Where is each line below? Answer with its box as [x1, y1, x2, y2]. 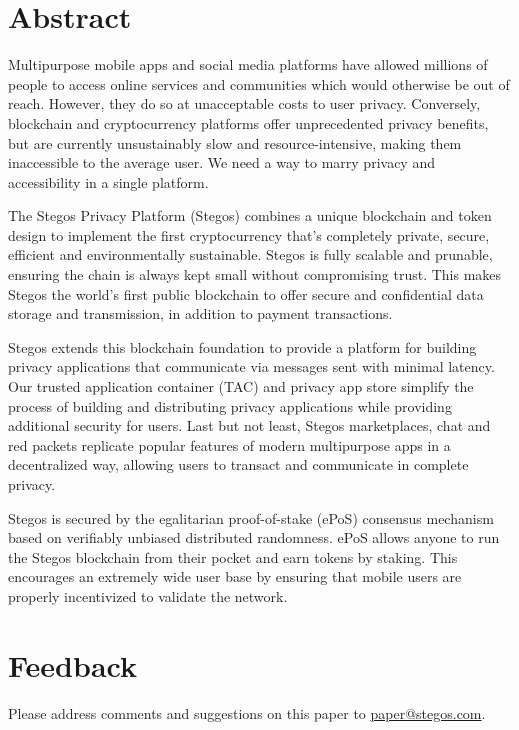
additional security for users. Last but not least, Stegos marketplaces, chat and [8, 415, 491, 436]
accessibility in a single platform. [8, 171, 209, 192]
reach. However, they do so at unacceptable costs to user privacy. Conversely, [8, 93, 481, 114]
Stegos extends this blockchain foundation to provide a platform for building [8, 336, 477, 357]
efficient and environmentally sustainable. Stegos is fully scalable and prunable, [8, 244, 493, 265]
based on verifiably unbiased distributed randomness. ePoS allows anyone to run [8, 527, 500, 548]
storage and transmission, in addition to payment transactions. [8, 303, 393, 324]
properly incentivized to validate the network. [8, 585, 288, 606]
